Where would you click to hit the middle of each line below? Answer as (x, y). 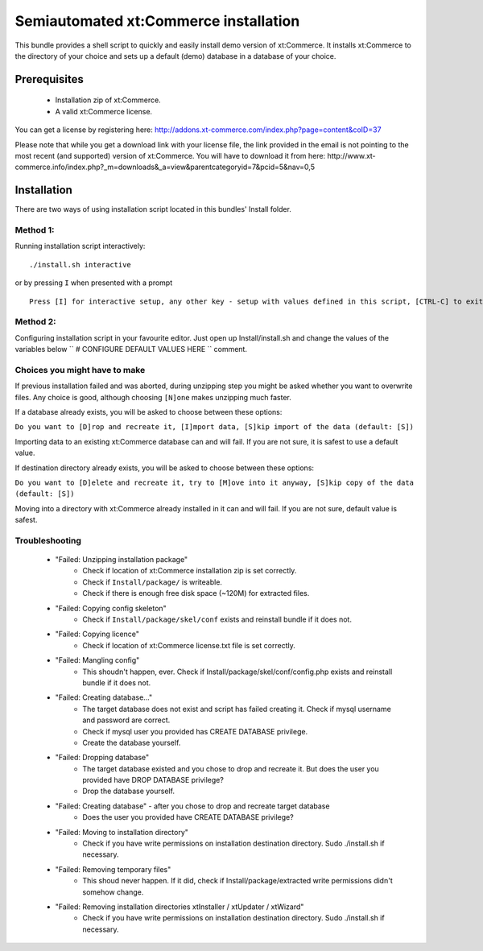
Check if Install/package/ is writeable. (153, 582)
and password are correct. (126, 720)
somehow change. (113, 892)
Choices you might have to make (80, 370)
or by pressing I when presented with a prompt (94, 283)
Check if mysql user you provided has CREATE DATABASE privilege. (195, 731)
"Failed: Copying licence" (97, 634)
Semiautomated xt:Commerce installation (157, 21)
